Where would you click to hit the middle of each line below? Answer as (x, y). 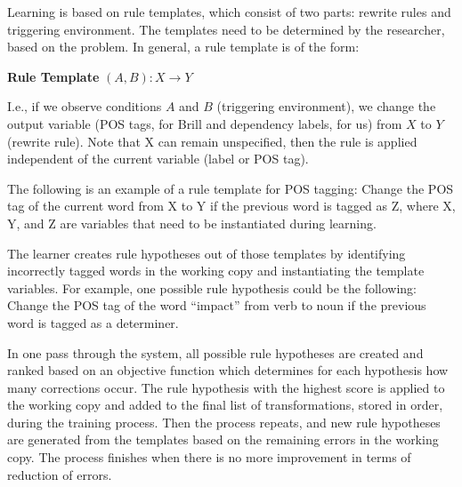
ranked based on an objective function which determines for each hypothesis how (228, 370)
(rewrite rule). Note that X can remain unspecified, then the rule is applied (212, 141)
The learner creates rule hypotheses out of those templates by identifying (207, 253)
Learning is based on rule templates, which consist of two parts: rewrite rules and (229, 12)
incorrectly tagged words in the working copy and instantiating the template (216, 271)
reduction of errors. (60, 474)
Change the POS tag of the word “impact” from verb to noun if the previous (217, 305)
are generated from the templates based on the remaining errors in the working (223, 439)
